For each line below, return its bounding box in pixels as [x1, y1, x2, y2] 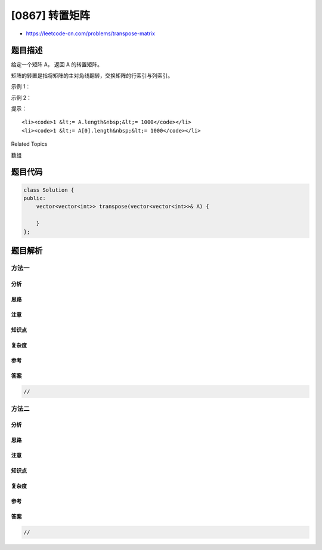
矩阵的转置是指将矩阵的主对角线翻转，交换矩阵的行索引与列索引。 [11, 72, 173, 79]
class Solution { [23, 186, 75, 193]
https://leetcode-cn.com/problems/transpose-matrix [26, 30, 155, 37]
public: [23, 195, 46, 201]
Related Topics [11, 140, 48, 148]
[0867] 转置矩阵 [11, 9, 91, 22]
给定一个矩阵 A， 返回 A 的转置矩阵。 [11, 61, 103, 68]
